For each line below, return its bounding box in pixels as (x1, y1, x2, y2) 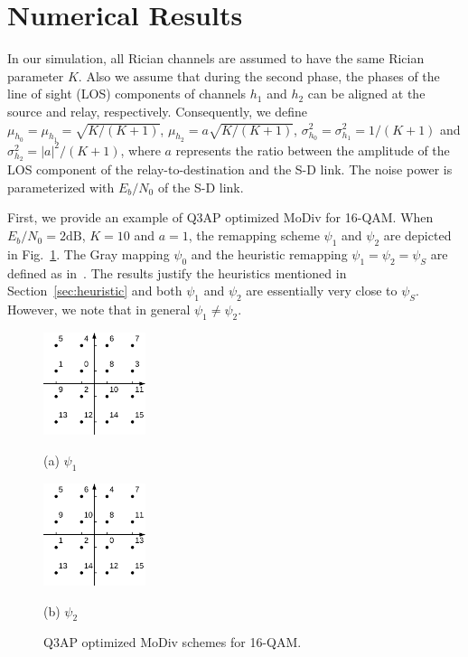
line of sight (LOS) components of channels (7, 84, 247, 103)
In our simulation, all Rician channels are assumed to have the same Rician (7, 49, 425, 68)
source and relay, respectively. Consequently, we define (7, 101, 308, 120)
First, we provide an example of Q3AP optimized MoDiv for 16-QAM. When (7, 208, 434, 227)
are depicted (383, 226, 452, 245)
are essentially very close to (246, 281, 398, 300)
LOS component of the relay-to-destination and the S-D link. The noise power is (7, 160, 453, 179)
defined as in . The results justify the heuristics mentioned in (7, 263, 347, 282)
